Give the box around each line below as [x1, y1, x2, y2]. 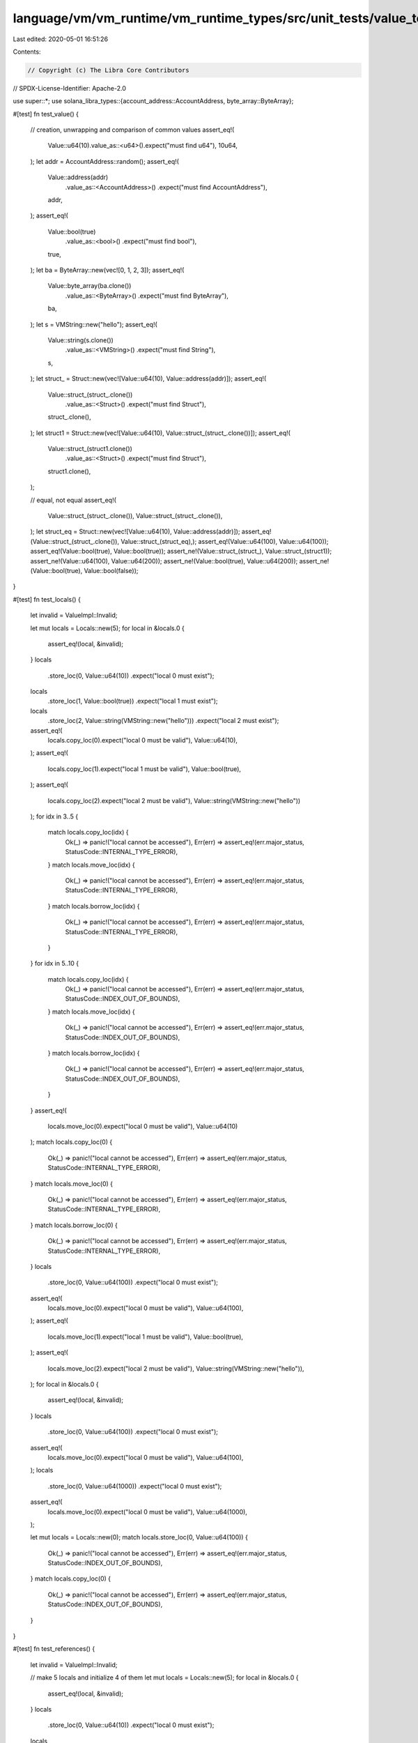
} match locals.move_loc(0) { [30, 1179, 114, 1188]
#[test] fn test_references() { [13, 1645, 95, 1653]
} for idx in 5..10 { [30, 959, 79, 968]
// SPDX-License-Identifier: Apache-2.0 [13, 84, 127, 92]
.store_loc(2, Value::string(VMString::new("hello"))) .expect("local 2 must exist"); [47, 717, 279, 725]
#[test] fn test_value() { [13, 109, 79, 118]
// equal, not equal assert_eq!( [30, 496, 116, 504]
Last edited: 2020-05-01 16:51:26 [13, 35, 108, 43]
